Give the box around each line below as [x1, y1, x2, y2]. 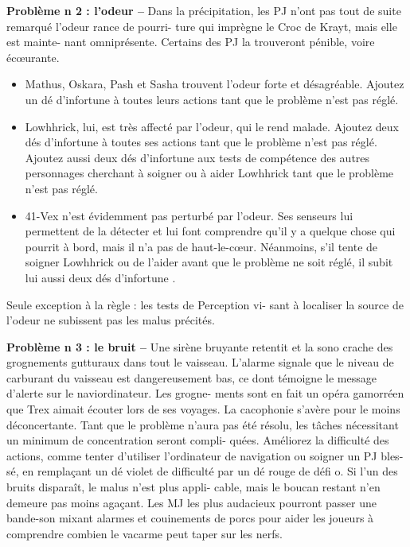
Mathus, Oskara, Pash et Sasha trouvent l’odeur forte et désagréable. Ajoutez [25, 76, 404, 92]
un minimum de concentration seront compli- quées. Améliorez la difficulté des [6, 432, 389, 448]
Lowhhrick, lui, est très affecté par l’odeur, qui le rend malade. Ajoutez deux [25, 118, 399, 134]
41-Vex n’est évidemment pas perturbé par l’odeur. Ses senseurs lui [25, 207, 353, 223]
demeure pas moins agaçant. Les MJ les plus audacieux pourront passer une [6, 494, 377, 510]
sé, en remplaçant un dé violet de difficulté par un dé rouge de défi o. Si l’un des [6, 463, 398, 479]
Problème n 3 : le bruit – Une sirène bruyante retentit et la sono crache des [6, 338, 393, 355]
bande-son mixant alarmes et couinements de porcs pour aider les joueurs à [6, 510, 374, 526]
